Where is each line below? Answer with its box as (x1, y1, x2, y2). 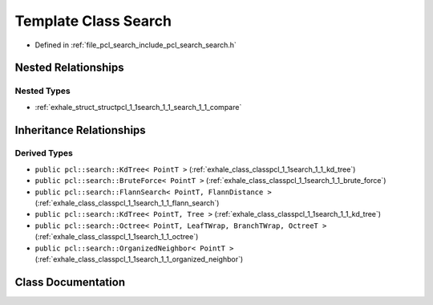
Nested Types (14, 85, 71, 96)
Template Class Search (14, 12, 172, 30)
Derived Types (14, 148, 74, 159)
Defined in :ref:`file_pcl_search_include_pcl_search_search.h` (34, 40, 237, 50)
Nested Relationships (14, 61, 124, 75)
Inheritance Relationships (14, 123, 146, 136)
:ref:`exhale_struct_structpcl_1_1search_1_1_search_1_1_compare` (34, 102, 242, 112)
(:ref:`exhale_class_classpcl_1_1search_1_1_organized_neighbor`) (34, 254, 244, 264)
